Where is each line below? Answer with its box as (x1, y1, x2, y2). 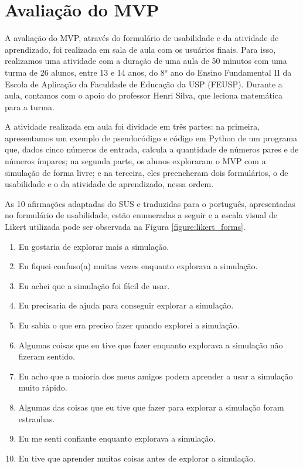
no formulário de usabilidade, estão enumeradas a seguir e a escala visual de (5, 209, 277, 221)
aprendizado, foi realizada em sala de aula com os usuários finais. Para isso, (5, 43, 276, 55)
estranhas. (18, 412, 55, 425)
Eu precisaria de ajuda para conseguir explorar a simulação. (18, 299, 234, 311)
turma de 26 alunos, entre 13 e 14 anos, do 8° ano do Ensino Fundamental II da (5, 66, 292, 78)
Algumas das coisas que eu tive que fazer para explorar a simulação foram (18, 401, 284, 413)
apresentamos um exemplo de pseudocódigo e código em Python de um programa (5, 131, 298, 144)
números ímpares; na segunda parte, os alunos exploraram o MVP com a (5, 155, 266, 167)
